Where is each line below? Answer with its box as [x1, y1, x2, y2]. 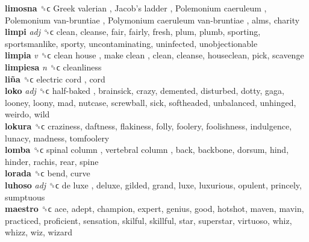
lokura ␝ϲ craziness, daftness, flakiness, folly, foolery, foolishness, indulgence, [5, 119, 292, 132]
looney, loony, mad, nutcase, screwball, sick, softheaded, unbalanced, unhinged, [5, 96, 296, 108]
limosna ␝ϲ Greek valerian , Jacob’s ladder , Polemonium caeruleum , [5, 2, 267, 14]
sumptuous [5, 190, 45, 203]
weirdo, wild [5, 108, 50, 120]
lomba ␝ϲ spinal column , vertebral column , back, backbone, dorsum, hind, [5, 143, 289, 156]
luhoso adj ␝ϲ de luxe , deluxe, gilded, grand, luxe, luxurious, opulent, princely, [5, 178, 302, 191]
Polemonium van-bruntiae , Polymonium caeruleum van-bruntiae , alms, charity [5, 13, 300, 26]
